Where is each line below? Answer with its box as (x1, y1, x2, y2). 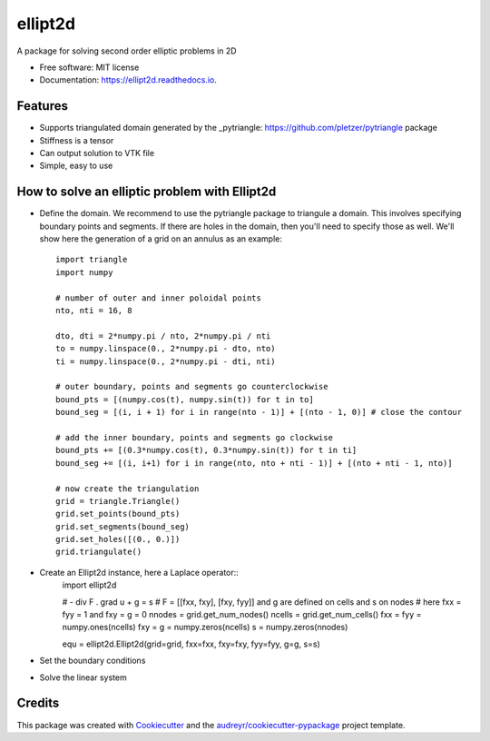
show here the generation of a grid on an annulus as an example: (39, 233, 283, 244)
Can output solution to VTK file (39, 148, 154, 159)
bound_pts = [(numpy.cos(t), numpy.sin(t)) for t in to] (55, 394, 315, 404)
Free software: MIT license (39, 62, 140, 73)
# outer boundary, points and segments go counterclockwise (55, 381, 328, 392)
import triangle (55, 254, 128, 265)
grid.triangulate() (55, 547, 142, 558)
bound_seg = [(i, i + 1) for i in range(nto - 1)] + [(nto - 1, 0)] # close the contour (55, 407, 463, 418)
